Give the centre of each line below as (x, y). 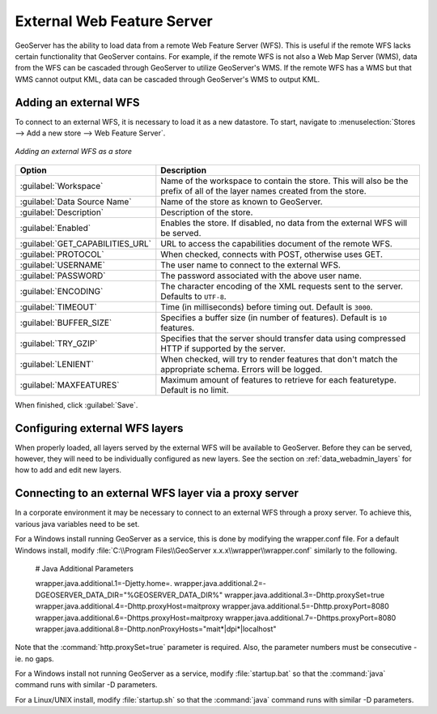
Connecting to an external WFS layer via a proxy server (157, 493)
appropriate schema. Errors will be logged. (242, 369)
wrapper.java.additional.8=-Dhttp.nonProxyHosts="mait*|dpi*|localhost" (156, 629)
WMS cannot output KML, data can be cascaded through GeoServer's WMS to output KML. (168, 79)
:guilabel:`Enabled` (55, 228)
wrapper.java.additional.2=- (220, 584)
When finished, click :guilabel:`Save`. (76, 404)
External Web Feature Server (114, 21)
